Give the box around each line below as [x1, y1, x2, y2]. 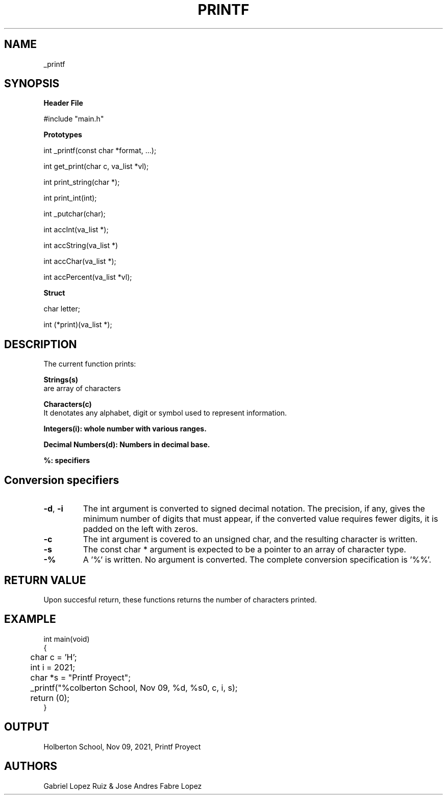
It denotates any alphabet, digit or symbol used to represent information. [43, 408, 287, 418]
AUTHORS [4, 760, 58, 773]
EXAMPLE [4, 613, 56, 626]
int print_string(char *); [43, 178, 120, 187]
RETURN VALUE [4, 573, 86, 587]
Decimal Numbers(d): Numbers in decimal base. [43, 440, 210, 449]
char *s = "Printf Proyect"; [30, 672, 131, 683]
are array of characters [43, 384, 121, 393]
